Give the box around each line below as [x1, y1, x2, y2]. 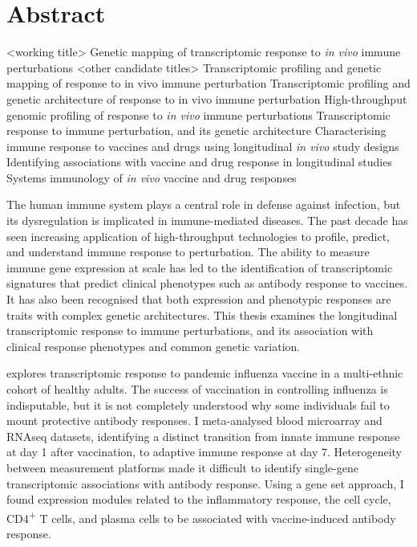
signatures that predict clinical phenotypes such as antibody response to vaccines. [6, 275, 408, 292]
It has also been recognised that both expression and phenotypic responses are [6, 291, 391, 308]
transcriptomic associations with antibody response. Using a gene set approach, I [6, 475, 404, 492]
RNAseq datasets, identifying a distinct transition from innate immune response [6, 427, 400, 444]
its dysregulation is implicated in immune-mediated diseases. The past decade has [6, 212, 408, 229]
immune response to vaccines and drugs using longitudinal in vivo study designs [6, 137, 399, 154]
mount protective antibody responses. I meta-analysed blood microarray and [6, 412, 383, 429]
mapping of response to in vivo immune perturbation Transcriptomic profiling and [6, 75, 411, 92]
